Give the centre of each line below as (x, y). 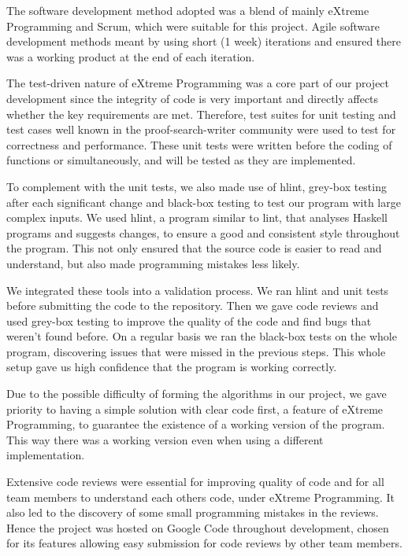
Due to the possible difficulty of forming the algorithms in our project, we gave (197, 394)
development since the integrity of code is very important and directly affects (193, 98)
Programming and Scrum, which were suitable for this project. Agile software (193, 26)
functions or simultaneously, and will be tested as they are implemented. (181, 160)
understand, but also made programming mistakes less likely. (153, 263)
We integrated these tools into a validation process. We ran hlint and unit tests (198, 290)
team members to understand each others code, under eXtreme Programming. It (200, 497)
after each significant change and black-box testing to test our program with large (204, 202)
